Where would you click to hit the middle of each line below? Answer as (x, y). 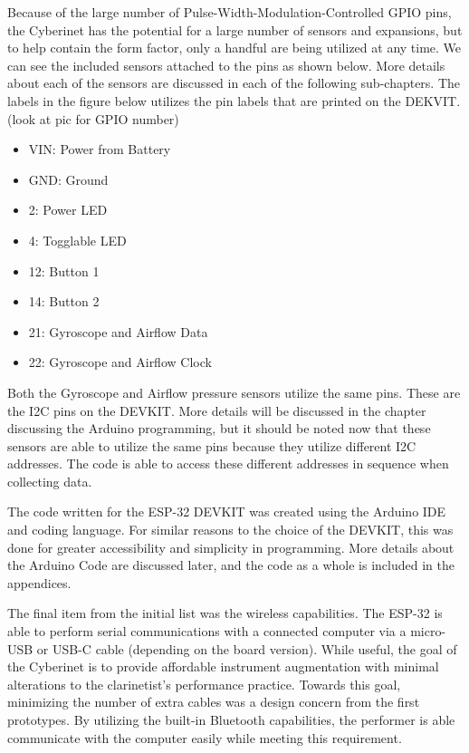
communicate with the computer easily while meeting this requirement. (205, 737)
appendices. (39, 582)
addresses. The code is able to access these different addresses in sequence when (228, 463)
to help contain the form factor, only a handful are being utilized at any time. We (234, 48)
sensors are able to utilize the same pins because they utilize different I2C (212, 445)
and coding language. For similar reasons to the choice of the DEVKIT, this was (230, 530)
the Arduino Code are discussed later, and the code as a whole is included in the (231, 565)
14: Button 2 (64, 301)
